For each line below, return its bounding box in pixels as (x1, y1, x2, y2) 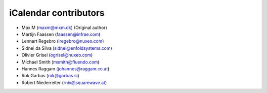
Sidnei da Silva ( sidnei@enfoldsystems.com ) (21, 45, 112, 51)
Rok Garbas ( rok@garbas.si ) (21, 73, 80, 79)
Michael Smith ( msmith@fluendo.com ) (21, 59, 100, 65)
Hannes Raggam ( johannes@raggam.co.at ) (21, 65, 110, 71)
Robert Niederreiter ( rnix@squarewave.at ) (21, 79, 107, 86)
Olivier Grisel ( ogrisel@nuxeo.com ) (21, 52, 93, 58)
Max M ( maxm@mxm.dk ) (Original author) (21, 25, 107, 31)
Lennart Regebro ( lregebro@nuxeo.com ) (21, 38, 104, 44)
